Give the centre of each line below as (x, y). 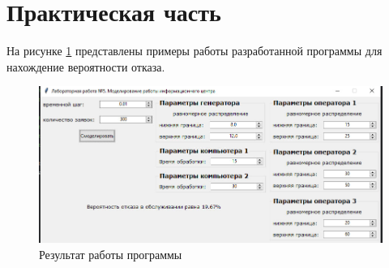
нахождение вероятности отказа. (86, 66)
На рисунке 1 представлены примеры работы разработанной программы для (194, 51)
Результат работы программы (111, 254)
